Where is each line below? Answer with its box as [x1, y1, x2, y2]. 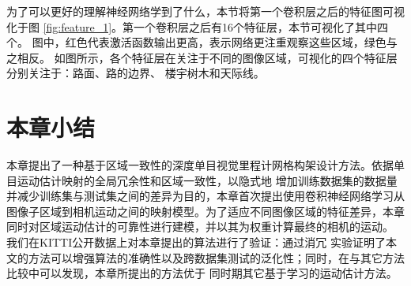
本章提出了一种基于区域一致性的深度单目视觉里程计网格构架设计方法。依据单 [6, 157, 405, 173]
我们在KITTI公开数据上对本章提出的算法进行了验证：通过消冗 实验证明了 [6, 234, 386, 251]
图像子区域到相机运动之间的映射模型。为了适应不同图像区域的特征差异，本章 [6, 202, 405, 219]
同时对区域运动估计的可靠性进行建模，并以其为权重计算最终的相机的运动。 [6, 218, 394, 235]
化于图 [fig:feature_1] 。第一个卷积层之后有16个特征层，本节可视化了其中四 [6, 18, 389, 35]
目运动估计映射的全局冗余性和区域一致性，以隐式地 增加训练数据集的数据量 [6, 172, 398, 188]
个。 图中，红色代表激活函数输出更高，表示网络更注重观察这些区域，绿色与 [6, 34, 398, 50]
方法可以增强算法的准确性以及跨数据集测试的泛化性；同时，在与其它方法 [28, 249, 405, 266]
